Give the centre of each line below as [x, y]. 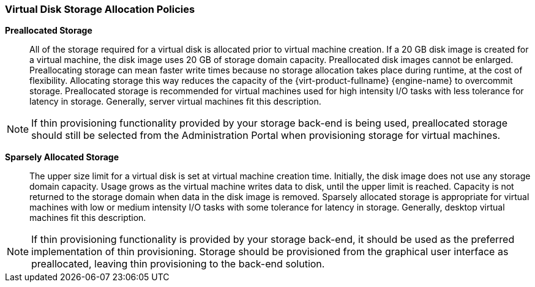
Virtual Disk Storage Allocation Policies [100, 9]
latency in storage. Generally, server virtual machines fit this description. [175, 102]
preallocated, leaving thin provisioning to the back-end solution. [178, 264]
